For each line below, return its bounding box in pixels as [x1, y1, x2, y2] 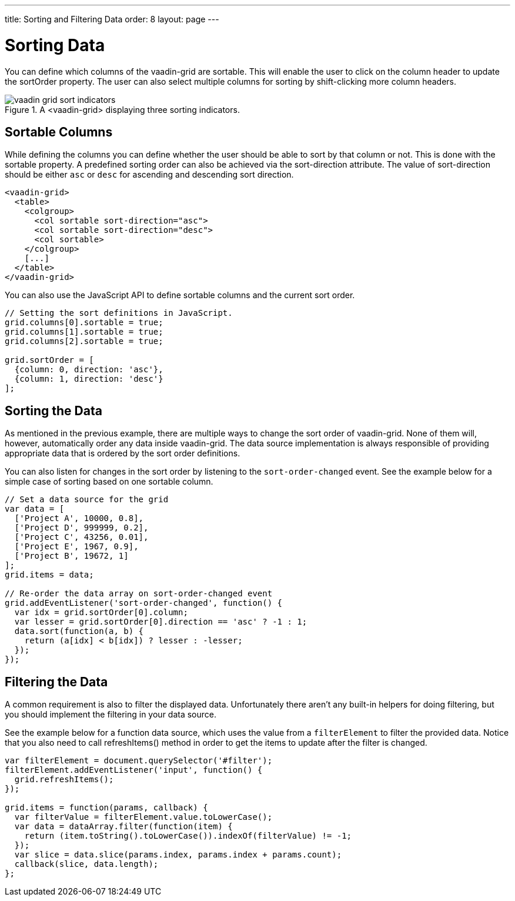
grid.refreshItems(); [14, 775, 114, 785]
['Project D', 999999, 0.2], [14, 523, 149, 533]
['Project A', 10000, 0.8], [14, 513, 144, 523]
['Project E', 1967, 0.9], [14, 542, 139, 552]
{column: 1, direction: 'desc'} [14, 374, 163, 384]
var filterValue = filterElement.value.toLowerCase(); [14, 812, 273, 822]
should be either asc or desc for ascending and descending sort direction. [5, 169, 294, 180]
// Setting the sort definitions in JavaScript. [5, 308, 233, 318]
